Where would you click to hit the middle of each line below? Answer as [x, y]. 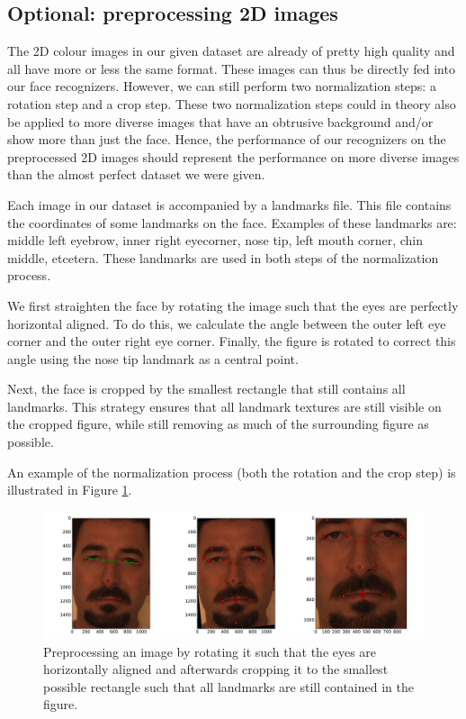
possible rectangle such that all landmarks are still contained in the [229, 686]
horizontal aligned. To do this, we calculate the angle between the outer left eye [227, 323]
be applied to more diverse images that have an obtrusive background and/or [220, 121]
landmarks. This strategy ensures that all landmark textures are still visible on [224, 406]
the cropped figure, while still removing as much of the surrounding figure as [218, 424]
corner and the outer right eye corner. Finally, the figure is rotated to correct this [232, 341]
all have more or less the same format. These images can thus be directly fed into [231, 68]
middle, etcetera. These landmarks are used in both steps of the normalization [223, 257]
